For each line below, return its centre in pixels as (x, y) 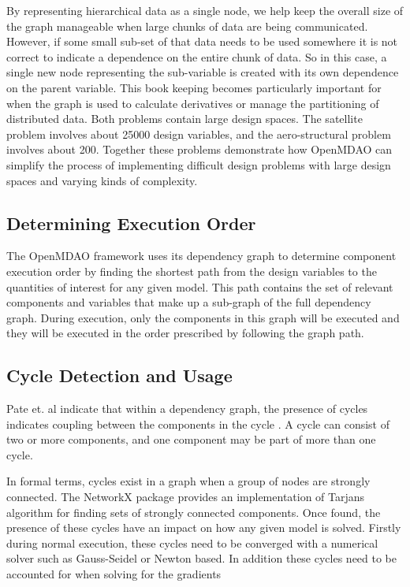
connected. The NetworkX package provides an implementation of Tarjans (186, 497)
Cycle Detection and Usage (119, 375)
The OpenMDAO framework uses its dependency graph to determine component (201, 256)
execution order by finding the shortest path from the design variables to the (192, 271)
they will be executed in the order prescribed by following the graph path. (185, 333)
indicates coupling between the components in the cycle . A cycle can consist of (198, 424)
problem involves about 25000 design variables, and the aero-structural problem (199, 134)
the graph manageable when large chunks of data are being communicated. (187, 26)
